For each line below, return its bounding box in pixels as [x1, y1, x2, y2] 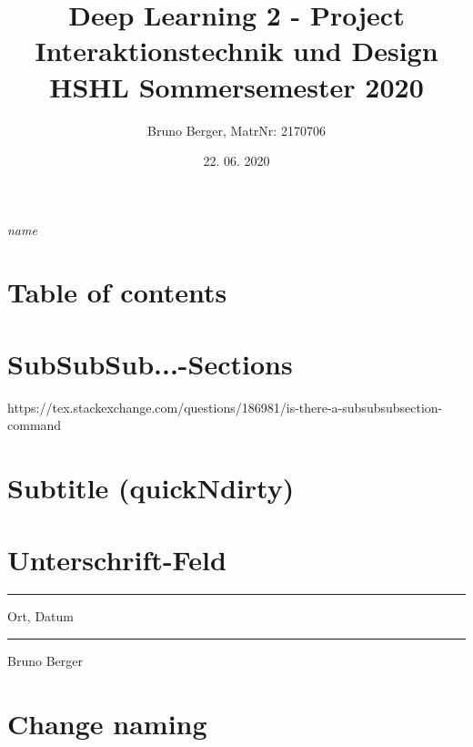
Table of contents [7, 273, 227, 311]
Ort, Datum [7, 607, 74, 626]
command [7, 415, 62, 435]
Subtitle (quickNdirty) [7, 469, 295, 507]
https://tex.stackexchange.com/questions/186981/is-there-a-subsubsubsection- [7, 397, 443, 416]
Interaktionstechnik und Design [35, 32, 438, 69]
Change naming [7, 704, 207, 742]
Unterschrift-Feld [7, 540, 226, 578]
